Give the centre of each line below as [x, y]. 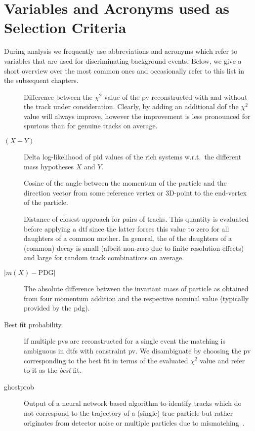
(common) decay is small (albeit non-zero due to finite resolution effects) [134, 248]
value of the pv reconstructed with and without [176, 97]
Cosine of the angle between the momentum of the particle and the [125, 183]
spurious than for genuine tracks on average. [91, 126]
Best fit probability [33, 324]
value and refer [222, 360]
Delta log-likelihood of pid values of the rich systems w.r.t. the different [133, 157]
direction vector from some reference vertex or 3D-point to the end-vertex [135, 192]
